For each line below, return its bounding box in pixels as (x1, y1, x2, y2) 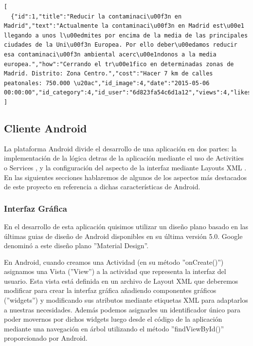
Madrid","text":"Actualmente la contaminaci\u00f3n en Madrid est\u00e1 (4, 22, 244, 30)
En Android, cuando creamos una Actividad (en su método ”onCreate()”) (4, 256, 224, 267)
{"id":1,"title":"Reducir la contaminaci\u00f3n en (11, 13, 182, 20)
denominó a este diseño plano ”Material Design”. (4, 240, 149, 251)
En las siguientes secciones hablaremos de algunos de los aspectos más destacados (4, 172, 247, 182)
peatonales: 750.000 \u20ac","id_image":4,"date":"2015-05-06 (4, 79, 210, 87)
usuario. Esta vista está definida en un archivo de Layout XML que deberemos (4, 275, 238, 286)
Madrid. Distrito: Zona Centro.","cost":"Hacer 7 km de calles (4, 70, 213, 77)
